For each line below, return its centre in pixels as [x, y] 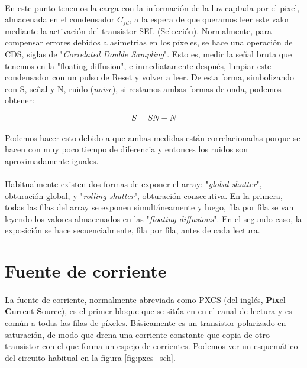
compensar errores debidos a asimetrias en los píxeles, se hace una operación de [149, 42]
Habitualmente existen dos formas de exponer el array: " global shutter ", [133, 183]
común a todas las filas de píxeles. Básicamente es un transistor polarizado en [146, 323]
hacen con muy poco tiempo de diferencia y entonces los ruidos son [127, 149]
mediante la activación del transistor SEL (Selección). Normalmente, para [138, 30]
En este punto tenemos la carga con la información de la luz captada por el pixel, [152, 7]
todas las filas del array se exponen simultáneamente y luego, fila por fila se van [149, 207]
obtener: [20, 100]
